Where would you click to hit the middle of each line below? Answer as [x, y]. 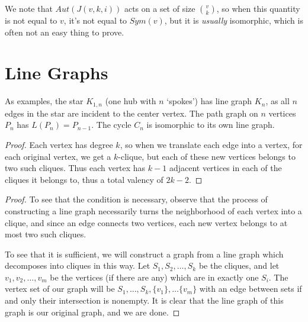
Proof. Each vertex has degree [59, 144]
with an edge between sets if [251, 289]
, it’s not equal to [95, 20]
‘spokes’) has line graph [209, 101]
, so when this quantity [258, 8]
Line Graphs [57, 73]
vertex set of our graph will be [60, 289]
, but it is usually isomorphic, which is [234, 20]
